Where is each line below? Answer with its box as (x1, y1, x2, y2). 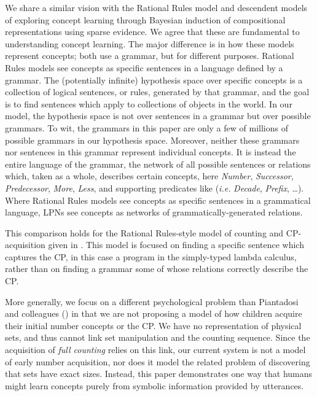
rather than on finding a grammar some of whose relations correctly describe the (5, 262, 308, 275)
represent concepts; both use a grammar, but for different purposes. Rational (5, 49, 294, 62)
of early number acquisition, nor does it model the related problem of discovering (5, 355, 310, 368)
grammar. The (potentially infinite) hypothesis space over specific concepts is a (5, 73, 303, 86)
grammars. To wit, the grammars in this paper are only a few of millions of (5, 121, 288, 134)
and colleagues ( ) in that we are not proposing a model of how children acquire (5, 307, 302, 320)
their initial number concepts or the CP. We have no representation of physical (5, 319, 302, 332)
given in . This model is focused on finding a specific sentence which (48, 238, 304, 251)
